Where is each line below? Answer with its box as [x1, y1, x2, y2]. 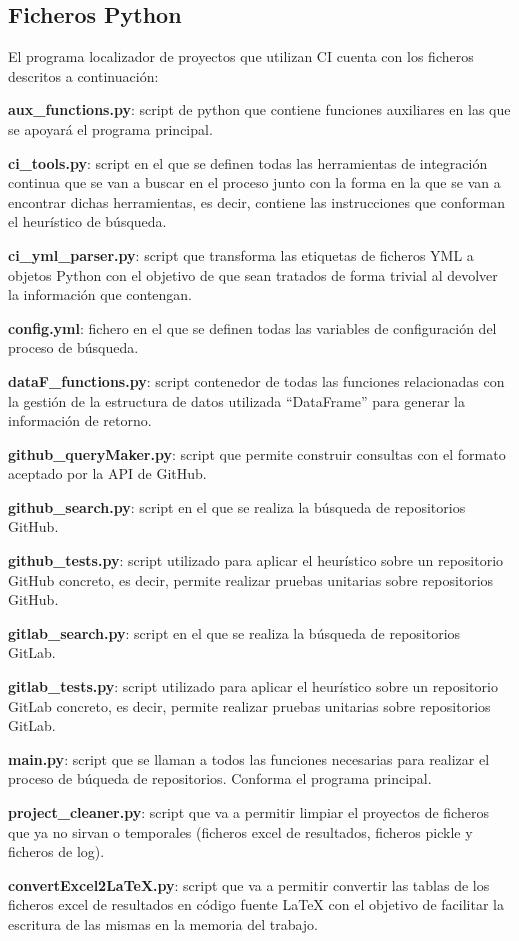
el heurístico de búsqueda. [8, 211, 167, 232]
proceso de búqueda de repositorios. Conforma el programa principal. [8, 768, 432, 789]
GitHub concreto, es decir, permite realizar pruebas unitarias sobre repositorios [8, 569, 494, 590]
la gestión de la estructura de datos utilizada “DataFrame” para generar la [8, 390, 466, 411]
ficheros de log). [8, 841, 105, 862]
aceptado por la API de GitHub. [8, 463, 207, 484]
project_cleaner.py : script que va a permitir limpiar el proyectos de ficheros [8, 802, 489, 823]
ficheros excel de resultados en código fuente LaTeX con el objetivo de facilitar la [8, 894, 504, 915]
